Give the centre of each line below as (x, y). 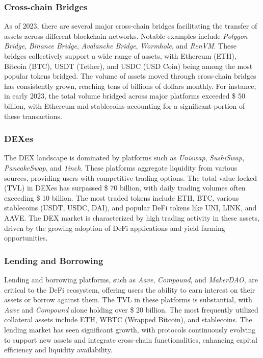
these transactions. (33, 116)
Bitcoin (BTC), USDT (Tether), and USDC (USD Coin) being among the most (128, 66)
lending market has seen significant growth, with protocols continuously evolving (130, 329)
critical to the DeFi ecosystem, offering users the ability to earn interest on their (130, 289)
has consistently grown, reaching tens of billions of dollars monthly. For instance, (130, 86)
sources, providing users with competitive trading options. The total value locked (130, 177)
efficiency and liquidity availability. (58, 350)
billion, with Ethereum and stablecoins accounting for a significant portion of (125, 105)
